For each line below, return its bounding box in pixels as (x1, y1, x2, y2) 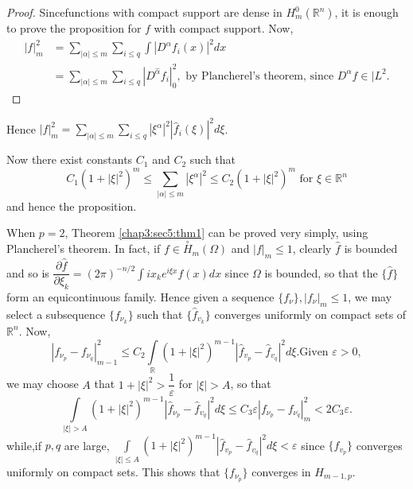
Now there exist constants (6, 151, 133, 168)
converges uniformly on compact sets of (214, 305, 407, 322)
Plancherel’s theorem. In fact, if (6, 240, 161, 257)
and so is (6, 264, 49, 281)
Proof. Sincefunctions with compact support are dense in (6, 4, 282, 20)
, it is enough (334, 4, 399, 20)
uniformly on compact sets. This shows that (6, 463, 220, 479)
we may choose (6, 375, 79, 392)
